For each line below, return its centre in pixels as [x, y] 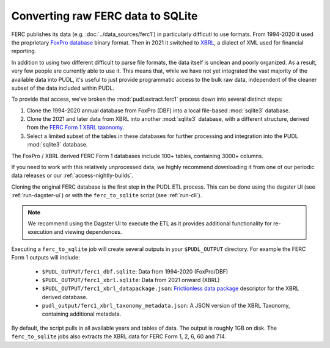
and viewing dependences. [88, 232]
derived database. [65, 297]
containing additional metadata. [82, 314]
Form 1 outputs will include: [46, 258]
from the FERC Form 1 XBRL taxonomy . [75, 128]
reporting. [24, 51]
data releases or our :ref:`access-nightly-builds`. [72, 176]
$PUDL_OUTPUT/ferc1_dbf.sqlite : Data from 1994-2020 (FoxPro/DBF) [135, 271]
